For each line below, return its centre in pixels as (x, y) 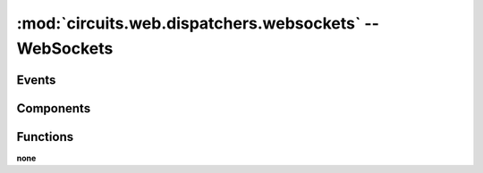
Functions (45, 137)
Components (54, 108)
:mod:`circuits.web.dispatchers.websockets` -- (198, 23)
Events (36, 80)
